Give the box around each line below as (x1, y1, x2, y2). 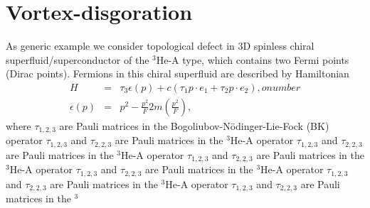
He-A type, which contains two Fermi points (156, 52, 349, 67)
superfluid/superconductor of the (6, 52, 149, 67)
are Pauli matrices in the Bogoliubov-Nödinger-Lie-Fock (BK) (59, 118, 329, 133)
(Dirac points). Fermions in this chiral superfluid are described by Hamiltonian (6, 66, 349, 81)
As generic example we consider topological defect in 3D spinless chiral (6, 38, 314, 53)
